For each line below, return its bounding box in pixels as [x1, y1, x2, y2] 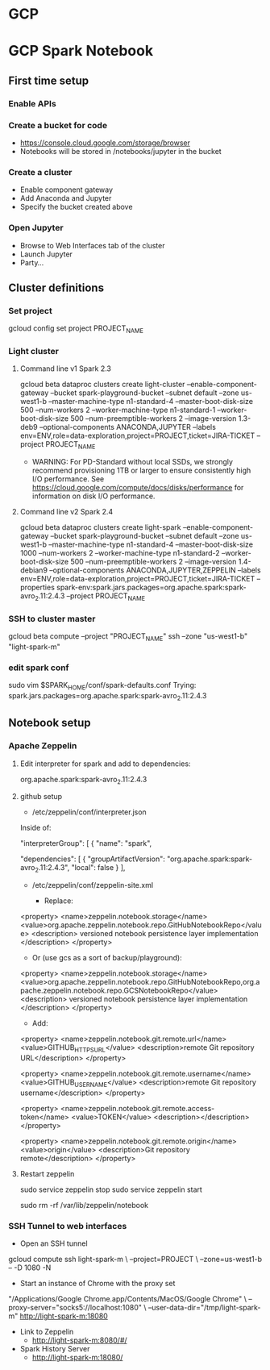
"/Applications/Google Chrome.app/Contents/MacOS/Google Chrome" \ [8, 1294, 247, 1304]
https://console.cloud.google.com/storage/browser [19, 138, 191, 148]
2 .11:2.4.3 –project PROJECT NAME [35, 591, 146, 602]
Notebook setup [8, 716, 91, 730]
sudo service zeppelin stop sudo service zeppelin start [19, 1185, 203, 1194]
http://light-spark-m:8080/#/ [31, 1335, 127, 1345]
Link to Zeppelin [19, 1327, 74, 1337]
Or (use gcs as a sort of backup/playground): [31, 953, 183, 963]
